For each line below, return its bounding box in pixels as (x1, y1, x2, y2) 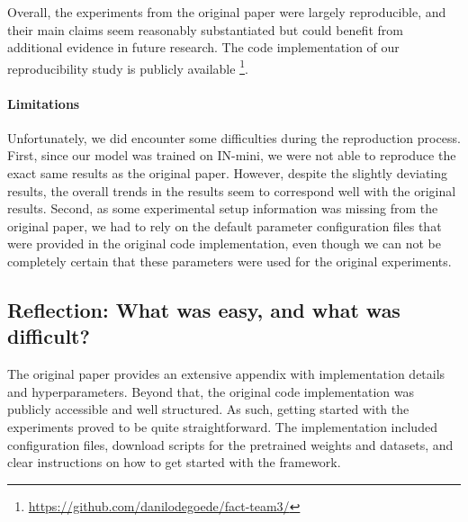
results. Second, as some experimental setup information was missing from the (7, 199, 438, 218)
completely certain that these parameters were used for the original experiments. (7, 251, 452, 270)
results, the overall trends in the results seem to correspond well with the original (7, 181, 456, 200)
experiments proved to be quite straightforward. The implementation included (7, 417, 437, 436)
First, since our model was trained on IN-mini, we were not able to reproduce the (7, 146, 456, 165)
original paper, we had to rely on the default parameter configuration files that (7, 216, 442, 235)
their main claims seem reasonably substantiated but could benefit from (7, 20, 403, 39)
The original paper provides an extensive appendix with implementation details (7, 364, 445, 383)
